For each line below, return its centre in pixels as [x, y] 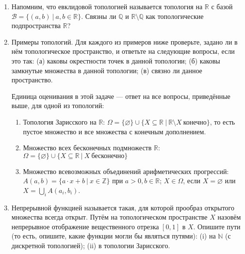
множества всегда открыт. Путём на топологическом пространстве [109, 217]
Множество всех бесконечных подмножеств [87, 148]
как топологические [175, 16]
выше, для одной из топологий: [58, 105]
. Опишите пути [217, 226]
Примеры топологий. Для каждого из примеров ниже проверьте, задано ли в [124, 41]
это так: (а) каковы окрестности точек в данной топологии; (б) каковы [116, 60]
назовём [229, 217]
